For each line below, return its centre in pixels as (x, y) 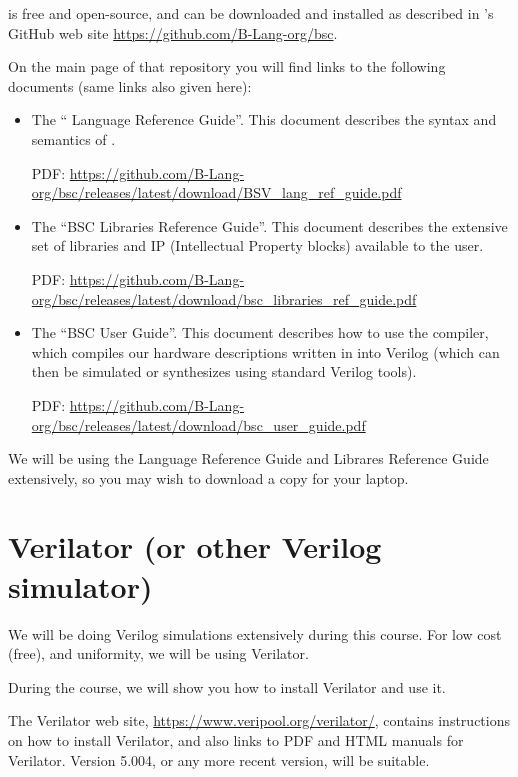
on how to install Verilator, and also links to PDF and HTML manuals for (236, 739)
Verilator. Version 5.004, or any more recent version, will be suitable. (219, 759)
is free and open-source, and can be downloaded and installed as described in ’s (251, 13)
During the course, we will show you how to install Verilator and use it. (227, 686)
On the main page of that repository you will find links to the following (227, 66)
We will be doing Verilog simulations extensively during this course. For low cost (255, 633)
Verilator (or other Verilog (195, 546)
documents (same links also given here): (130, 85)
